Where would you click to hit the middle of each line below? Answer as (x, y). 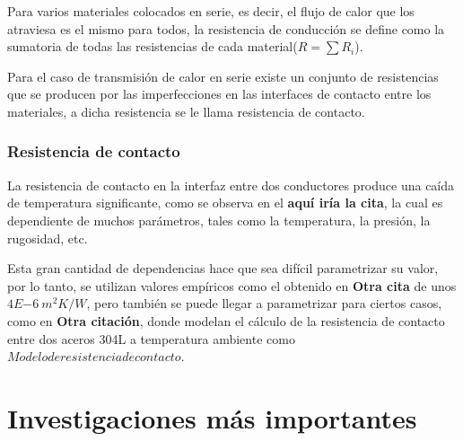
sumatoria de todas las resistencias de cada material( (153, 46)
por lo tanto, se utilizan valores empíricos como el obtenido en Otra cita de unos (232, 285)
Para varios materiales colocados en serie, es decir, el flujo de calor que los (211, 11)
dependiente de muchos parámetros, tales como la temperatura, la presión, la (219, 220)
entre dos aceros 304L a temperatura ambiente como (151, 338)
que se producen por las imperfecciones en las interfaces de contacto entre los (219, 94)
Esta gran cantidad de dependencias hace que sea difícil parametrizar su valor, (223, 268)
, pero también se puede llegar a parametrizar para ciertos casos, (264, 303)
